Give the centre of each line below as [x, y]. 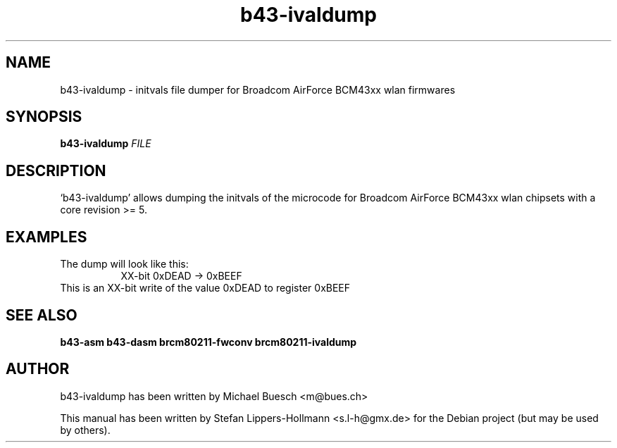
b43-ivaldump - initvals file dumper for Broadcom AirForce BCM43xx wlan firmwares [258, 89]
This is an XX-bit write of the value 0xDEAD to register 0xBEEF [205, 288]
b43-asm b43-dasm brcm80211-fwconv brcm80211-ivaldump [208, 342]
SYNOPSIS [44, 117]
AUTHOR [38, 369]
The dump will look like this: [124, 264]
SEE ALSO [42, 315]
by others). [85, 430]
